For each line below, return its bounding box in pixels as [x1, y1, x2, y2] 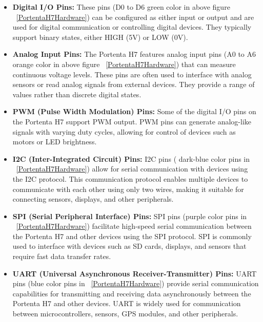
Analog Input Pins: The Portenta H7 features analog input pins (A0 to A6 [12, 49, 256, 59]
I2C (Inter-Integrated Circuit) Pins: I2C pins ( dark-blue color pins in [12, 153, 250, 164]
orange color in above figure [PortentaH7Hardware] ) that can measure [12, 58, 236, 69]
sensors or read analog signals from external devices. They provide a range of [12, 79, 255, 90]
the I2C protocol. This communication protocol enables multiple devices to [12, 173, 248, 184]
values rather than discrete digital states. [12, 89, 141, 99]
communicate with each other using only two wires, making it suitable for [12, 183, 244, 194]
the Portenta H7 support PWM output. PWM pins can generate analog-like [12, 116, 252, 126]
